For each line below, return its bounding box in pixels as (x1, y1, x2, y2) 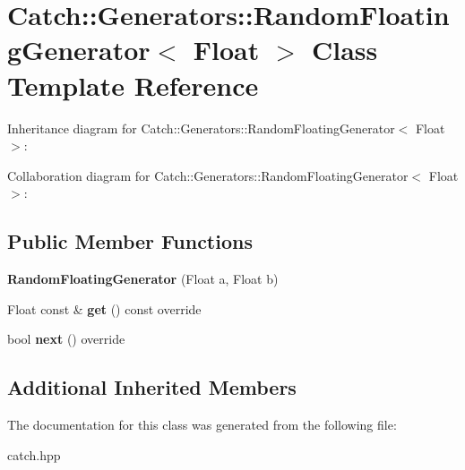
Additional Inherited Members (7, 373, 297, 401)
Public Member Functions (7, 227, 253, 255)
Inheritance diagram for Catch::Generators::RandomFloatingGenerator (7, 118, 395, 137)
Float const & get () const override (7, 299, 202, 318)
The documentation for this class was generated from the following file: (7, 415, 397, 434)
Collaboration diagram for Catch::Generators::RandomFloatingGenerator (7, 166, 409, 184)
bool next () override (7, 329, 125, 348)
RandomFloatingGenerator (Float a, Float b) (7, 269, 279, 288)
